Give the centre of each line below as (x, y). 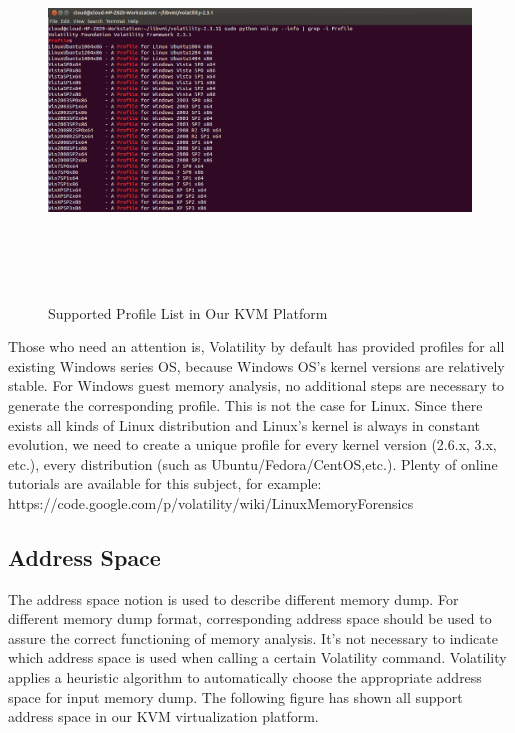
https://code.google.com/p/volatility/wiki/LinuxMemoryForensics (211, 502)
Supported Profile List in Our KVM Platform (188, 312)
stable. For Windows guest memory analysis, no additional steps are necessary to (256, 385)
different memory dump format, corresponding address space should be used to (250, 618)
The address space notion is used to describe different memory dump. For (233, 598)
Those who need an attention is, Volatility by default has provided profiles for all (256, 346)
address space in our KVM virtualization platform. (163, 716)
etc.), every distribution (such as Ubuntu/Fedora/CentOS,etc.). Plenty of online (253, 463)
